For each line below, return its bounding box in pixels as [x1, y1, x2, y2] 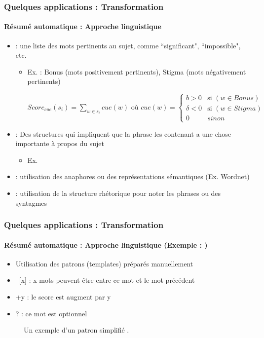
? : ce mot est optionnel [15, 308, 87, 318]
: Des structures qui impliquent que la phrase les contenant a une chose [15, 128, 231, 139]
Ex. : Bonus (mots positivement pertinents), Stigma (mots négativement [27, 66, 246, 76]
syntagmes [15, 197, 47, 208]
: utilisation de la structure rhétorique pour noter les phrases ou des [15, 188, 221, 198]
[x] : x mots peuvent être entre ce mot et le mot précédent [19, 275, 195, 285]
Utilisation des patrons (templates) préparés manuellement [15, 258, 193, 268]
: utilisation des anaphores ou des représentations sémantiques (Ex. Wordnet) [15, 171, 250, 182]
